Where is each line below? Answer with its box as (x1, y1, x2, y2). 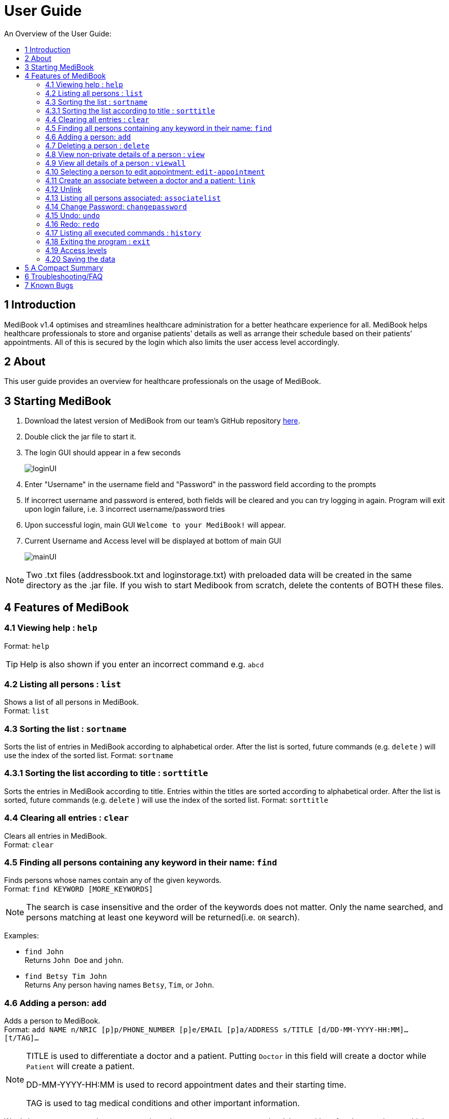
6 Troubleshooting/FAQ (25, 272, 103, 281)
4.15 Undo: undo (45, 210, 100, 220)
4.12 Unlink (45, 184, 82, 194)
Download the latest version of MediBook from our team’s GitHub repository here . (25, 416, 300, 426)
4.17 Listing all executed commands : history (45, 228, 201, 237)
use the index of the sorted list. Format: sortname (4, 751, 173, 760)
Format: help (4, 641, 49, 650)
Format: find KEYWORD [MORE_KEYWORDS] (4, 884, 153, 894)
